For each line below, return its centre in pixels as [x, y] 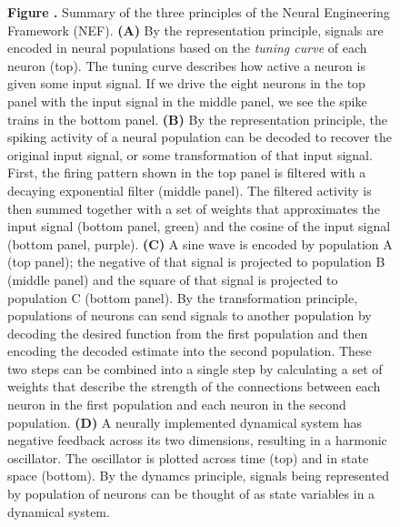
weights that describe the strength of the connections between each [194, 386]
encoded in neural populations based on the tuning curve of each [187, 48]
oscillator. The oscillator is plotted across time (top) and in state [188, 457]
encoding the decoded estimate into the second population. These [190, 351]
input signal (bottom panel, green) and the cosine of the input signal [199, 226]
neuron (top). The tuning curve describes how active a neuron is [186, 65]
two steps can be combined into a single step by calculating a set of [195, 368]
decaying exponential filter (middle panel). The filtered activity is [190, 190]
